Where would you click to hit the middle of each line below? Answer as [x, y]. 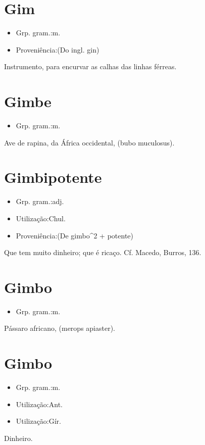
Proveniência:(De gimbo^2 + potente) [75, 235]
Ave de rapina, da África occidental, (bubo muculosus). [89, 142]
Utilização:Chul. [41, 218]
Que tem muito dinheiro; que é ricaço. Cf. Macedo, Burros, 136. [103, 252]
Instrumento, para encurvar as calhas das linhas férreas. [90, 66]
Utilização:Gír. [39, 421]
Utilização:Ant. [39, 404]
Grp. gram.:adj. [40, 201]
